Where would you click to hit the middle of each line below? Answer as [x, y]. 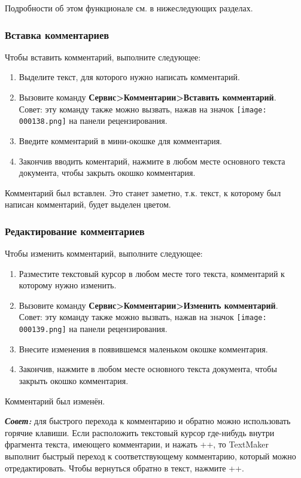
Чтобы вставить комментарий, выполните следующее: [103, 57]
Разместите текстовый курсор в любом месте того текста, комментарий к [152, 273]
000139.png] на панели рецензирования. [93, 329]
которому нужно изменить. [68, 285]
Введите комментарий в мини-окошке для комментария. [120, 140]
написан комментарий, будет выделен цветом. [88, 204]
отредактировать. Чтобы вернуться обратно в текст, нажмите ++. [124, 468]
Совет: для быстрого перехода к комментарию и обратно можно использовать [148, 421]
